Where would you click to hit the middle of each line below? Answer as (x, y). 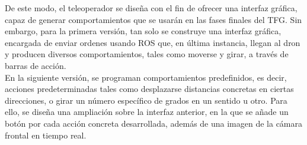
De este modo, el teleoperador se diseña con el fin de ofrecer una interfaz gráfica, (151, 8)
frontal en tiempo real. (46, 135)
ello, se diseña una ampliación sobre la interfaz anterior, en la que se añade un (147, 112)
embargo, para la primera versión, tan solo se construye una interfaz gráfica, (143, 31)
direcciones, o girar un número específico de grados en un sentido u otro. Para (146, 100)
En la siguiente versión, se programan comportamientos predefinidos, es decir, (146, 77)
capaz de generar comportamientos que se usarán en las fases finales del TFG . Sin (153, 19)
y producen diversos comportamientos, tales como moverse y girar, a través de (147, 54)
